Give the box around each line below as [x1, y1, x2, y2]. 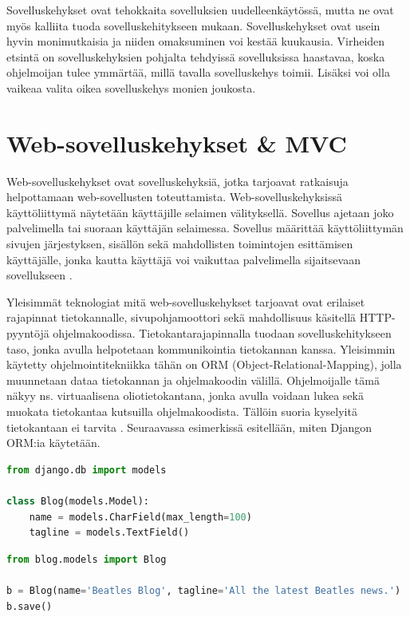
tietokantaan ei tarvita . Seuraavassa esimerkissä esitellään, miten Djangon [6, 418, 373, 435]
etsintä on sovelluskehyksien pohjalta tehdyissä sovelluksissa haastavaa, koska [6, 48, 385, 65]
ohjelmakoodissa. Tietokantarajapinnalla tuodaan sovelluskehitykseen [53, 325, 392, 342]
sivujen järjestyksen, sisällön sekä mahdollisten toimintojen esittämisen [6, 235, 353, 252]
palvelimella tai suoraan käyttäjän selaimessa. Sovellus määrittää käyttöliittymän [6, 220, 404, 236]
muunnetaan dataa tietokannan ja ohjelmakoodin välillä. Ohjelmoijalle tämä [6, 371, 380, 388]
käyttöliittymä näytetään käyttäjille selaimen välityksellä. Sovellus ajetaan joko [6, 204, 394, 220]
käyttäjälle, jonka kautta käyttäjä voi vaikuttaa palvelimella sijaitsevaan [6, 251, 361, 267]
